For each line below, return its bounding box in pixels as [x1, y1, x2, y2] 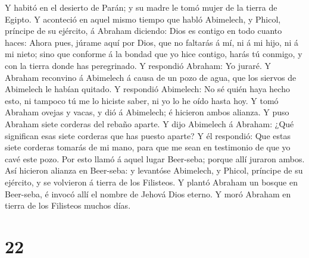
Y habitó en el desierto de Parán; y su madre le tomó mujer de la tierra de [5, 1, 277, 13]
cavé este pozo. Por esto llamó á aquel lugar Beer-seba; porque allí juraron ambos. [5, 152, 305, 165]
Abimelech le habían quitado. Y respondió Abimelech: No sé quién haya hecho [5, 83, 290, 95]
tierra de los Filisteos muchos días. [5, 199, 131, 212]
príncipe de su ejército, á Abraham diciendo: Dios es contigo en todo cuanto [5, 24, 282, 37]
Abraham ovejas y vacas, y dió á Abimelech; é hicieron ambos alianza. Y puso [5, 106, 289, 118]
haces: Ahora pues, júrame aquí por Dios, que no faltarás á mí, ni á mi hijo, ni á [5, 36, 299, 48]
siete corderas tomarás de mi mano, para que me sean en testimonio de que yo [5, 141, 291, 153]
